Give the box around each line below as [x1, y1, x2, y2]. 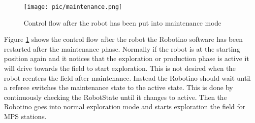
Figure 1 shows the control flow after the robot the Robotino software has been [4, 34, 243, 44]
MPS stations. [4, 111, 47, 121]
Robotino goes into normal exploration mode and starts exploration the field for [4, 101, 246, 112]
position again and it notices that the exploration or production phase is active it [4, 53, 249, 63]
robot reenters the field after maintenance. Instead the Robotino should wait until [4, 72, 251, 83]
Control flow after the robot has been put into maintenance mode [24, 17, 222, 28]
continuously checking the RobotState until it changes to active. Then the [4, 92, 227, 102]
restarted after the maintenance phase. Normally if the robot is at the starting [4, 43, 240, 54]
